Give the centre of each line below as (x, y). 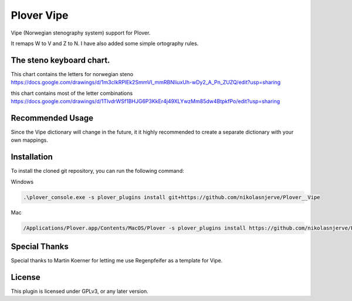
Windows (22, 182)
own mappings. (29, 140)
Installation (32, 157)
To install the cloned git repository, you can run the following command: (97, 171)
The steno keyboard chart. (60, 60)
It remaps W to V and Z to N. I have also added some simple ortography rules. (105, 43)
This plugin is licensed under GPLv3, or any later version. (80, 291)
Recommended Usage (52, 118)
